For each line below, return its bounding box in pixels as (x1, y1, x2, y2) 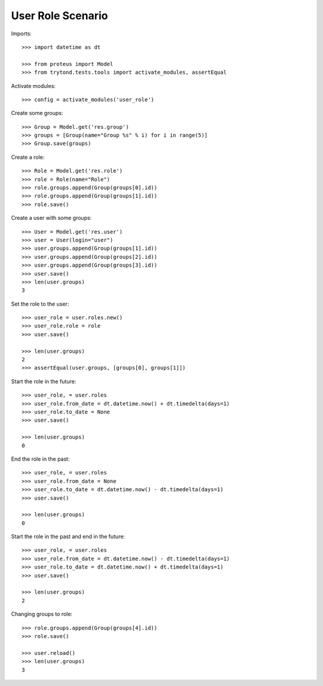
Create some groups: (11, 110, 63, 117)
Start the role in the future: (11, 377, 77, 385)
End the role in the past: (11, 455, 70, 463)
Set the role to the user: (11, 300, 69, 307)
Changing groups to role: (11, 611, 73, 618)
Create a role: (11, 153, 45, 161)
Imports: (11, 30, 32, 37)
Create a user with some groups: (11, 214, 92, 222)
